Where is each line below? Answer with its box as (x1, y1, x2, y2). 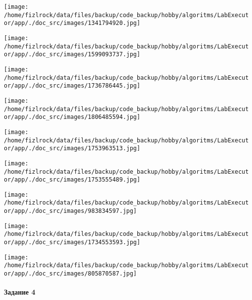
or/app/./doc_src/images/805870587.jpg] (4, 270, 137, 277)
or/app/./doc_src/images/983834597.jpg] (4, 208, 137, 215)
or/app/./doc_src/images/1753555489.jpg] (4, 176, 141, 184)
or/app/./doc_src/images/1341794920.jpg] (4, 20, 141, 27)
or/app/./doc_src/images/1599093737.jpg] (4, 51, 141, 58)
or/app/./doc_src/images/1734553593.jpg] (4, 239, 141, 246)
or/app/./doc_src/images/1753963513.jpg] (4, 145, 141, 152)
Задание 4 (4, 287, 36, 297)
